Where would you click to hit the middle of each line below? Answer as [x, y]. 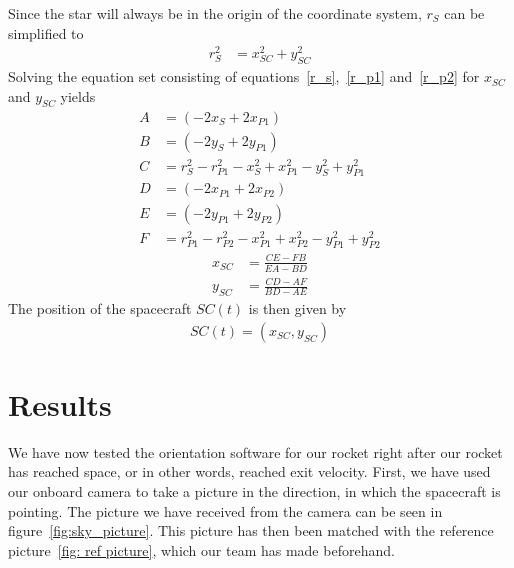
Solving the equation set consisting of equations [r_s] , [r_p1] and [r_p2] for [244, 76]
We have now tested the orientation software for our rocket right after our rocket [255, 451]
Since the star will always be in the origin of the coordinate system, [215, 13]
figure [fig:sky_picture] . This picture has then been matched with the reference [251, 530]
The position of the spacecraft [100, 308]
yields [78, 95]
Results [60, 403]
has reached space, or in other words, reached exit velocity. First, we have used [249, 471]
